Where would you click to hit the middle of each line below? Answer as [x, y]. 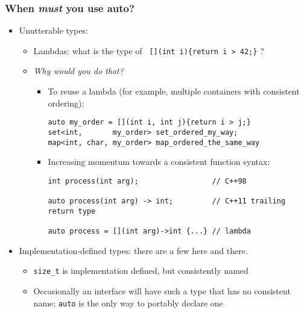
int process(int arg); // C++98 [147, 181]
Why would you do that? [78, 71]
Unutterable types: [53, 30]
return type [72, 211]
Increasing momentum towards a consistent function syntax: [159, 162]
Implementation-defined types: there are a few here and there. [133, 250]
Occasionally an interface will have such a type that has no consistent [162, 291]
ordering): [66, 103]
